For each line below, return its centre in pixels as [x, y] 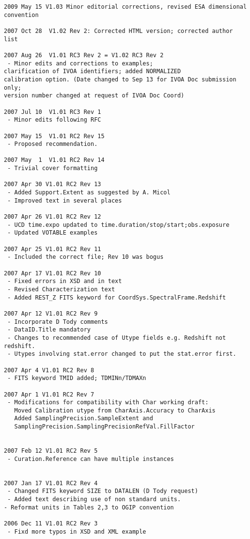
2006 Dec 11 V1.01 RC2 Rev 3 [51, 523]
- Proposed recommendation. [53, 144]
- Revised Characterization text [61, 289]
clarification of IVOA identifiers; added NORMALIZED [93, 71]
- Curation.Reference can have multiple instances [91, 459]
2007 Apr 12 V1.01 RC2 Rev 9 [51, 313]
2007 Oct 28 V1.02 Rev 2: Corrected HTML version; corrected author [118, 31]
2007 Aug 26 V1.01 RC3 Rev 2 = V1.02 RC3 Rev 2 [84, 55]
